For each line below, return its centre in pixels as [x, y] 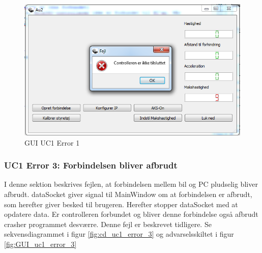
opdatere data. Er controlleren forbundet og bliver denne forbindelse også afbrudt [131, 214]
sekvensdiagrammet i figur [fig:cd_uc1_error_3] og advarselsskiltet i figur [119, 234]
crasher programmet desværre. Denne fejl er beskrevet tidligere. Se [108, 224]
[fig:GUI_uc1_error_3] [40, 244]
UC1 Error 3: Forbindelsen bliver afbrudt [91, 165]
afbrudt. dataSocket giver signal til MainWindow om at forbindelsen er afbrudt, [128, 194]
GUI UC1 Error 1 [52, 142]
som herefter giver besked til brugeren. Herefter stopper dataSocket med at [121, 204]
